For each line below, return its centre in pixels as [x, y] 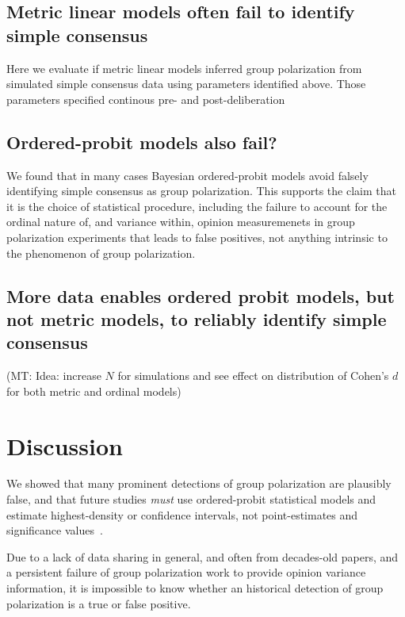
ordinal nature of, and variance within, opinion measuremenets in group [181, 222]
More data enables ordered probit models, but [201, 295]
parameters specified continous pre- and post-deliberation [146, 99]
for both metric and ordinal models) [94, 391]
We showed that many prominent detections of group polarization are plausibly [199, 483]
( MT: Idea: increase [54, 376]
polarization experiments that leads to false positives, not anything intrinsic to [197, 237]
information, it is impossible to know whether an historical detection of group [195, 588]
